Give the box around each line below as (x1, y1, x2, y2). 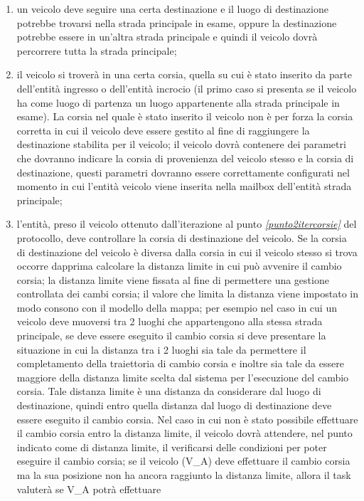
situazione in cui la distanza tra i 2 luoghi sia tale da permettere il (16, 342, 306, 357)
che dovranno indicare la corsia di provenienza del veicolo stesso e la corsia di (16, 150, 354, 165)
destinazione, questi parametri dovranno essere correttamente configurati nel (16, 164, 350, 179)
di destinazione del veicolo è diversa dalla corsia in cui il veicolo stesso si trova (16, 244, 358, 259)
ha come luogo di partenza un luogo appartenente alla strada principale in (16, 95, 340, 110)
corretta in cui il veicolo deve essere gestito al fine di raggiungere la (16, 122, 310, 137)
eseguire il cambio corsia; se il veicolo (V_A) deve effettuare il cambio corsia (16, 453, 350, 468)
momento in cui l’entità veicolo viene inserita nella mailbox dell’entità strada (16, 179, 352, 194)
